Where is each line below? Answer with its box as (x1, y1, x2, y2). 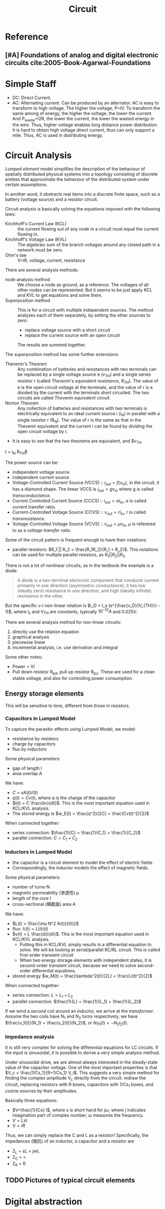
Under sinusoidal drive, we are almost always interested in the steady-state (5, 1059, 158, 1065)
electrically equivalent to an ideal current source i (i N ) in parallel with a (17, 410, 160, 418)
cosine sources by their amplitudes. (5, 1088, 78, 1094)
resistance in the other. (17, 593, 64, 599)
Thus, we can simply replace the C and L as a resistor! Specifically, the (5, 1132, 149, 1138)
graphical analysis (12, 634, 49, 640)
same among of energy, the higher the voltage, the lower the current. (12, 110, 153, 116)
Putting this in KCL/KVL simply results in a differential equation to (19, 942, 152, 948)
